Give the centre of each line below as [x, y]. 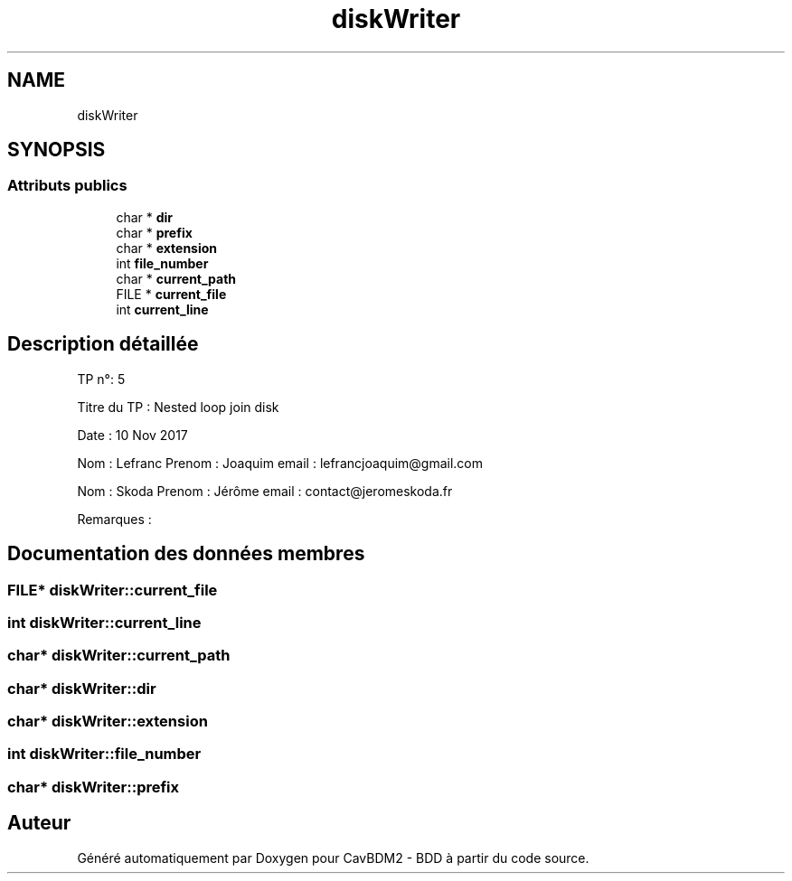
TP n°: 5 [101, 379]
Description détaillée [103, 344]
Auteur [39, 823]
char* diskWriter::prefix [94, 787]
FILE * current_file [171, 294]
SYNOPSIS [57, 150]
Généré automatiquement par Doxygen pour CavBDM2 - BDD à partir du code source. [333, 858]
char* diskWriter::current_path [119, 656]
